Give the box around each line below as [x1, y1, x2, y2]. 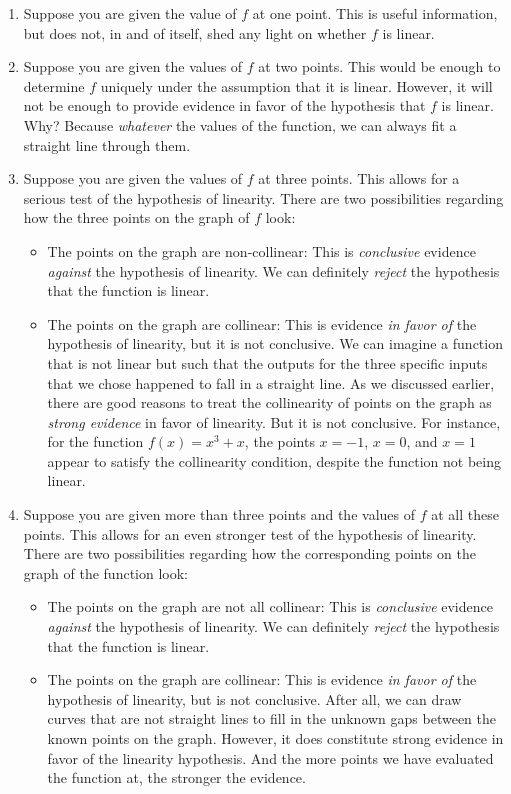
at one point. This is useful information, [252, 3, 498, 23]
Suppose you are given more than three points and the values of [23, 504, 415, 525]
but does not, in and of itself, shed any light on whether [23, 22, 367, 43]
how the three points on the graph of [23, 207, 250, 228]
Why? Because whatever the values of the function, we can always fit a [23, 114, 457, 135]
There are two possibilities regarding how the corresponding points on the [23, 543, 476, 564]
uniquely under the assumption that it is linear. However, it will [100, 75, 493, 96]
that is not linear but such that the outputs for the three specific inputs [47, 352, 488, 373]
